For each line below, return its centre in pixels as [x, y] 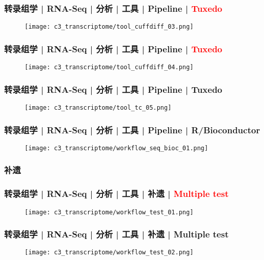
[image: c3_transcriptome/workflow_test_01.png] [109, 212]
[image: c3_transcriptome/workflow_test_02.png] [109, 253]
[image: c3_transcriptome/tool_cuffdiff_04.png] [109, 67]
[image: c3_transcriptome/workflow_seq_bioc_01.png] [116, 148]
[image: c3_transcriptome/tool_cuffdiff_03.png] [109, 27]
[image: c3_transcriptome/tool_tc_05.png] [98, 107]
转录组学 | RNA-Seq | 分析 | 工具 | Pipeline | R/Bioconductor [132, 129]
